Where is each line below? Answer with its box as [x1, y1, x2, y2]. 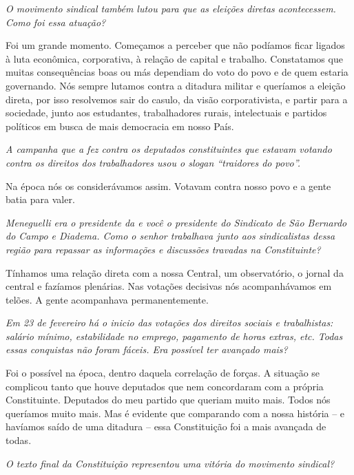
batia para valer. [6, 192, 75, 207]
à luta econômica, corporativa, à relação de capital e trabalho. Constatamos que [6, 51, 343, 65]
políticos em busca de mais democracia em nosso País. [6, 118, 234, 133]
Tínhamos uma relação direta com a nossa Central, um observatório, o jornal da [6, 265, 344, 279]
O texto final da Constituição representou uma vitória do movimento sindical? [6, 456, 335, 470]
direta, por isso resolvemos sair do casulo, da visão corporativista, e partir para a [6, 92, 348, 106]
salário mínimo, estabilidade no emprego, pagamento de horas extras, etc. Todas [6, 328, 343, 343]
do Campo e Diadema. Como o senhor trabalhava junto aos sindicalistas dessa [6, 229, 335, 243]
